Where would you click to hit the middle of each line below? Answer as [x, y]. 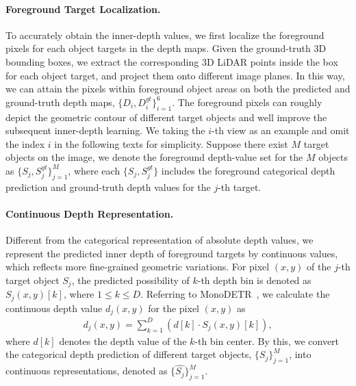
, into [300, 354]
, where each [94, 170]
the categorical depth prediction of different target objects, [129, 354]
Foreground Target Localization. [83, 9]
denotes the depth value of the [123, 340]
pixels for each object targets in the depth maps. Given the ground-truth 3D [166, 48]
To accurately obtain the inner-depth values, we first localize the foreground [165, 35]
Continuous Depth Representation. [90, 213]
